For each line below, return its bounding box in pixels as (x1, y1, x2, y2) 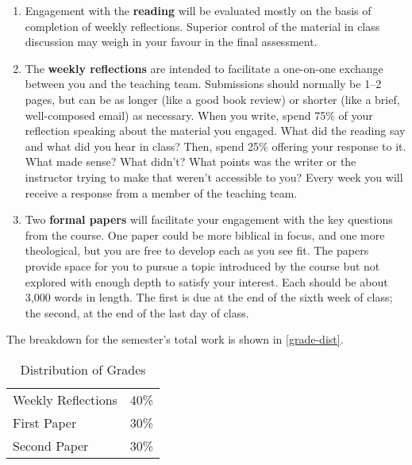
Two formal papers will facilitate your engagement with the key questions (25, 211, 393, 228)
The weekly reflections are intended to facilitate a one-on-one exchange (25, 60, 383, 76)
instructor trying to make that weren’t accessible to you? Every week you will (25, 168, 403, 185)
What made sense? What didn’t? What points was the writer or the (25, 153, 356, 170)
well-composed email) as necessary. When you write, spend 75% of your (25, 106, 373, 123)
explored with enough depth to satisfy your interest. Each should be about (25, 273, 388, 290)
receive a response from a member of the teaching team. (25, 184, 298, 201)
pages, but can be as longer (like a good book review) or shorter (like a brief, (25, 90, 400, 107)
